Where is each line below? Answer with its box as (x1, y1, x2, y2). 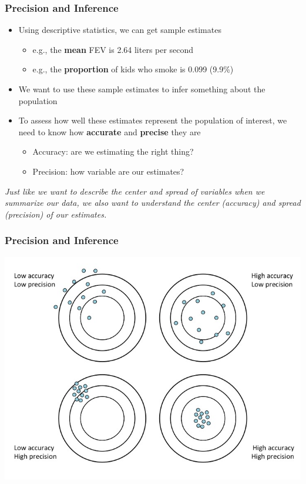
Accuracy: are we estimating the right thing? (32, 145, 194, 158)
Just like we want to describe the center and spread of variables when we (5, 185, 265, 197)
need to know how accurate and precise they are (18, 125, 201, 138)
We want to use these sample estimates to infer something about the (18, 83, 265, 95)
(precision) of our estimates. (5, 208, 107, 220)
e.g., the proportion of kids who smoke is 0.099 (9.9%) (32, 63, 234, 75)
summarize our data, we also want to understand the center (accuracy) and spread (5, 196, 301, 209)
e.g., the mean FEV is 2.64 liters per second (32, 43, 194, 55)
